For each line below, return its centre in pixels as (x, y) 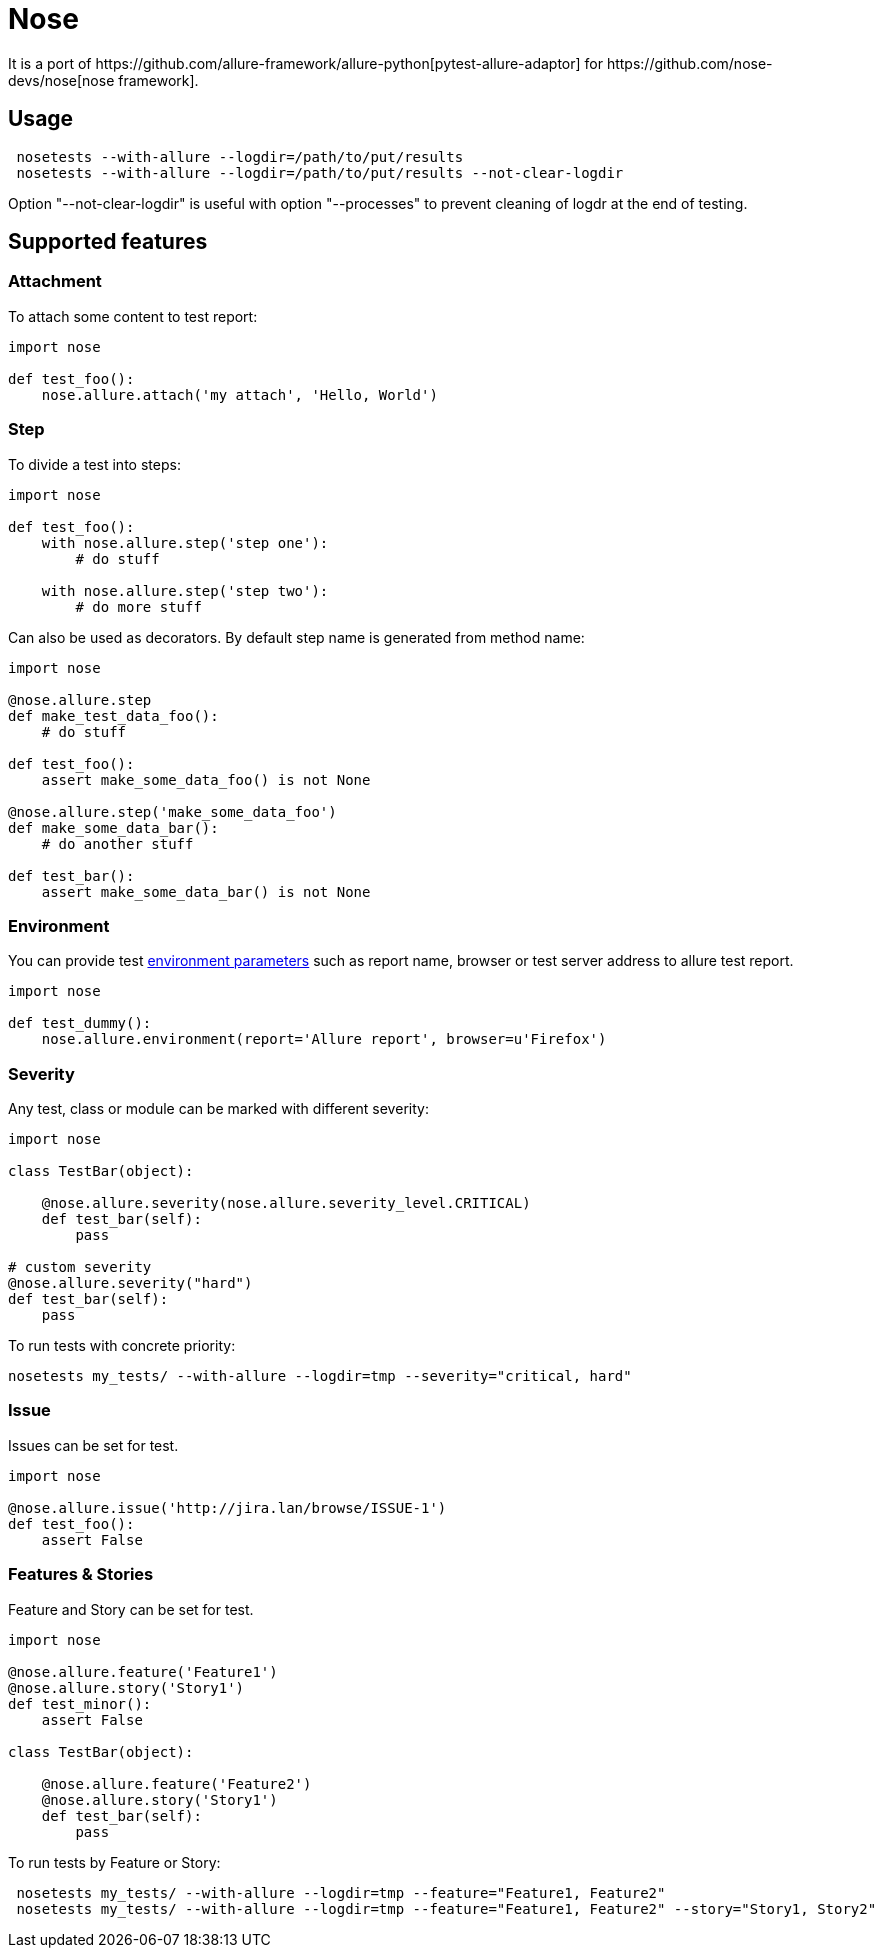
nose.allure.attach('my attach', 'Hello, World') (239, 394)
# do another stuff (117, 843)
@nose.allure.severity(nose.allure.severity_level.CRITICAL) (286, 1203)
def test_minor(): (80, 1703)
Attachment (55, 281)
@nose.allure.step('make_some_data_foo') (172, 811)
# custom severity (80, 1267)
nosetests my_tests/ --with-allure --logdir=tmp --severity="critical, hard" (320, 1376)
